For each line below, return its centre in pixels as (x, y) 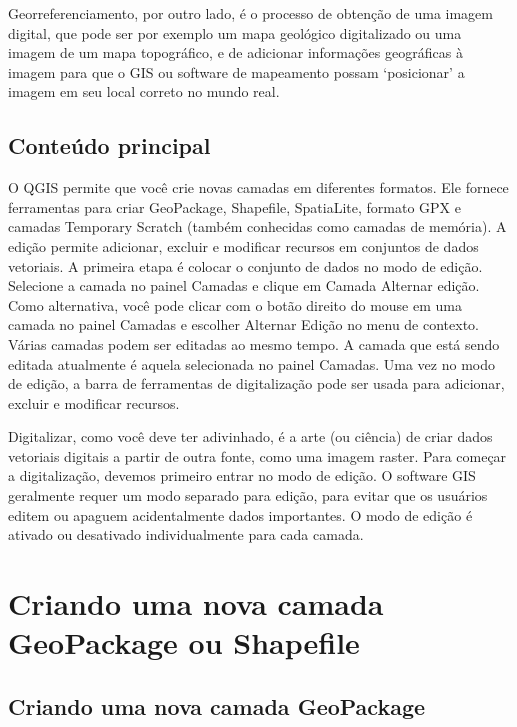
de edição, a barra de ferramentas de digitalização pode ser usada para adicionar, (256, 383)
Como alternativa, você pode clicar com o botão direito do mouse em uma (235, 304)
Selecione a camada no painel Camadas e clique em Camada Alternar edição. (244, 285)
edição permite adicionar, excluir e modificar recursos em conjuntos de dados (243, 245)
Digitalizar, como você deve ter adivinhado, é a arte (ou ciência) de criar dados (250, 436)
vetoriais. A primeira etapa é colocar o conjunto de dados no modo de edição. (245, 265)
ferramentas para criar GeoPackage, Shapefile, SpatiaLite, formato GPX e (234, 206)
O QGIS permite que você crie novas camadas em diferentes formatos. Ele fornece (258, 187)
